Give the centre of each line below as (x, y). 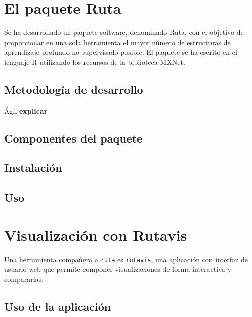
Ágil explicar (26, 110)
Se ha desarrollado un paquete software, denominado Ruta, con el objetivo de (124, 32)
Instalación (33, 168)
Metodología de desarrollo (74, 89)
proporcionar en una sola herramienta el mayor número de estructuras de (117, 42)
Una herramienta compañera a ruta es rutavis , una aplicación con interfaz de (126, 259)
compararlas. (24, 279)
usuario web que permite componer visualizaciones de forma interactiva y (118, 269)
